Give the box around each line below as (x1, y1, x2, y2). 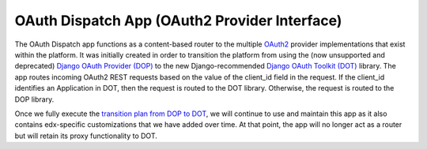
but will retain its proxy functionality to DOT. (14, 131, 157, 140)
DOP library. (14, 95, 55, 104)
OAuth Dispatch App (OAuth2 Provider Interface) (14, 12, 342, 29)
